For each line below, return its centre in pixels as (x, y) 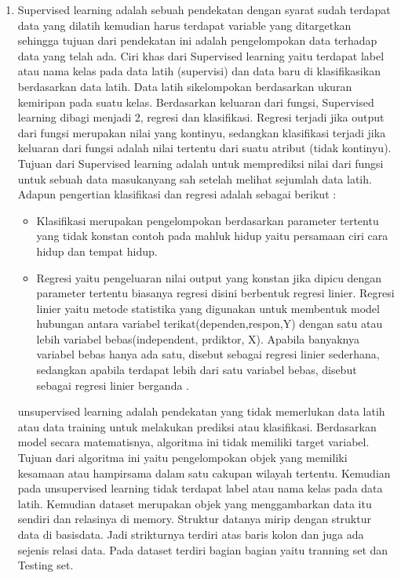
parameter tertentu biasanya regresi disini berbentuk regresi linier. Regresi (215, 293)
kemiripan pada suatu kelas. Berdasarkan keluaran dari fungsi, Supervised (196, 102)
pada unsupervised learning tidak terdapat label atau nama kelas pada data (200, 488)
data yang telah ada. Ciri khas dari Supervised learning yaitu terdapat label (201, 55)
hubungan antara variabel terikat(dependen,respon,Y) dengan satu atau (210, 324)
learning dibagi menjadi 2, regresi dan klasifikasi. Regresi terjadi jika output (201, 117)
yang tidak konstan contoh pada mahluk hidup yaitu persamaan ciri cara (212, 236)
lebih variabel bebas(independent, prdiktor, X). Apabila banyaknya (198, 338)
